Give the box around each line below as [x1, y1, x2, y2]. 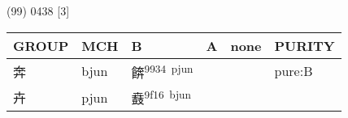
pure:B [274, 61, 313, 81]
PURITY [274, 36, 335, 55]
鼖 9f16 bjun [131, 86, 191, 108]
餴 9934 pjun [131, 60, 194, 82]
